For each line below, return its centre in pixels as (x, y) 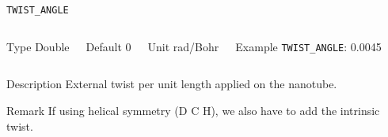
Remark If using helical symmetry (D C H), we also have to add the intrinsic (193, 110)
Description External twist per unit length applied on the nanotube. (172, 84)
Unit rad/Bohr (183, 46)
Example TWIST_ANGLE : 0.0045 (308, 46)
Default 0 (108, 46)
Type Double (38, 46)
